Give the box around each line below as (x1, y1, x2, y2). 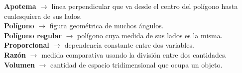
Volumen (4, 59, 35, 70)
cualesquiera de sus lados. (4, 10, 82, 21)
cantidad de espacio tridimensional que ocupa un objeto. (50, 59, 223, 70)
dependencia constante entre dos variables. (64, 40, 194, 50)
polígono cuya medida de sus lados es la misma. (77, 30, 223, 40)
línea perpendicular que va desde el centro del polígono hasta (51, 1, 238, 11)
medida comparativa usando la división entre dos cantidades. (41, 49, 227, 60)
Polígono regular (4, 30, 62, 40)
